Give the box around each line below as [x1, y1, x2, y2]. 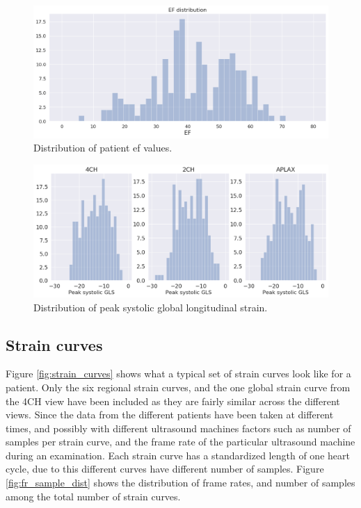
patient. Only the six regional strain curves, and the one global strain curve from [6, 379, 351, 394]
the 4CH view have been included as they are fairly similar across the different [6, 393, 340, 408]
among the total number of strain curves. [6, 489, 181, 503]
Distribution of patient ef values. [33, 140, 173, 155]
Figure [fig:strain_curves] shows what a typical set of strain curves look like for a [6, 366, 351, 381]
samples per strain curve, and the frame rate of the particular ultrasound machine [6, 434, 355, 449]
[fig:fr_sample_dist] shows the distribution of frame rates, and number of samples [6, 475, 355, 490]
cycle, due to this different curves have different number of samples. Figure [6, 461, 324, 476]
